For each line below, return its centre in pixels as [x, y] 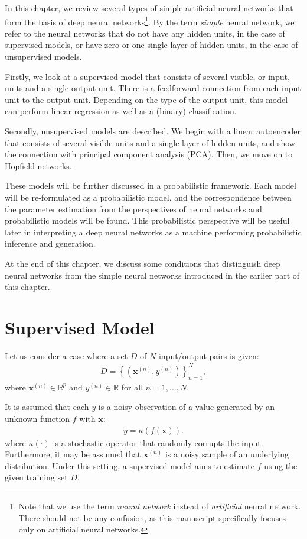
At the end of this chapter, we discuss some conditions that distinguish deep [143, 263]
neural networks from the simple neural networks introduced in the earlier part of [152, 275]
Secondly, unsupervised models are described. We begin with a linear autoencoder [153, 131]
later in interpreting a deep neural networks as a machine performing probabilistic [153, 232]
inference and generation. [50, 243]
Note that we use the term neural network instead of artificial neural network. [160, 506]
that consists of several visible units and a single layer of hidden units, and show [150, 142]
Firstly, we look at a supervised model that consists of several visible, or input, [147, 76]
